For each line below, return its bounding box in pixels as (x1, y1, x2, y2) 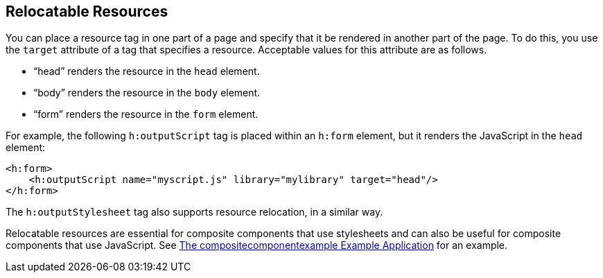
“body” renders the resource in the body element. (33, 87, 261, 99)
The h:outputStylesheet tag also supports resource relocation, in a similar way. (6, 206, 383, 218)
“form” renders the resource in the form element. (33, 108, 259, 121)
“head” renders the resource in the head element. (33, 65, 260, 78)
